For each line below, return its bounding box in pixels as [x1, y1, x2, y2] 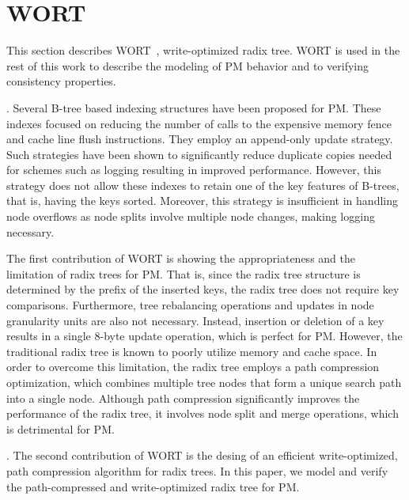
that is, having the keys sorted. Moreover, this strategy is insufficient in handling [6, 192, 398, 209]
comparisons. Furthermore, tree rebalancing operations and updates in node [6, 297, 374, 313]
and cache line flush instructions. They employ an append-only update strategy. [6, 131, 393, 147]
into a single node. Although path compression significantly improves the [6, 389, 360, 406]
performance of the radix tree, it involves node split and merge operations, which [6, 405, 399, 422]
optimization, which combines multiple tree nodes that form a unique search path [6, 374, 402, 390]
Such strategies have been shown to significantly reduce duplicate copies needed [6, 146, 392, 162]
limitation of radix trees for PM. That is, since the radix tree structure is [6, 265, 361, 282]
